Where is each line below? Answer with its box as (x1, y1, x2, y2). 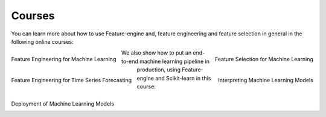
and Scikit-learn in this (155, 74, 211, 82)
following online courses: (11, 38, 74, 45)
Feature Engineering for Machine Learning (11, 56, 117, 63)
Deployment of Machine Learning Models (11, 100, 115, 107)
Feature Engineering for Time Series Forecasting (11, 77, 132, 84)
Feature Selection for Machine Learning (214, 56, 313, 63)
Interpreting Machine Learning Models (218, 77, 313, 84)
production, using (136, 66, 181, 73)
